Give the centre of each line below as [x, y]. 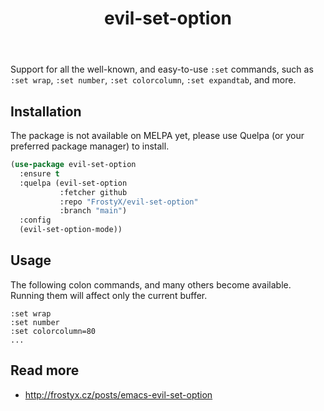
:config [35, 220]
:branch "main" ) [93, 211]
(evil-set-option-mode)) [71, 230]
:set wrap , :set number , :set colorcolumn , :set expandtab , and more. [153, 80]
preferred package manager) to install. [90, 146]
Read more [45, 370]
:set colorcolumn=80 [53, 331]
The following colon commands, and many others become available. [151, 284]
